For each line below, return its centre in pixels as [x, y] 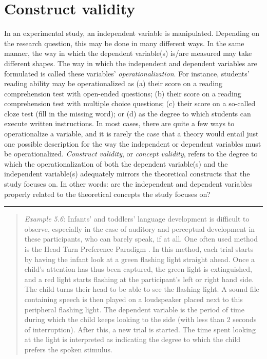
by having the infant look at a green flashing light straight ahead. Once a [140, 259]
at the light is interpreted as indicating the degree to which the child [132, 339]
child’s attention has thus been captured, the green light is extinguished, [138, 269]
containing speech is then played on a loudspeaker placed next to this [133, 299]
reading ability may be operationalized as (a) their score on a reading [113, 83]
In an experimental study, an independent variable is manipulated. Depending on [132, 33]
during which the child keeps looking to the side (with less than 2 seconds [140, 319]
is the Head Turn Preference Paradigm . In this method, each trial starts [139, 249]
